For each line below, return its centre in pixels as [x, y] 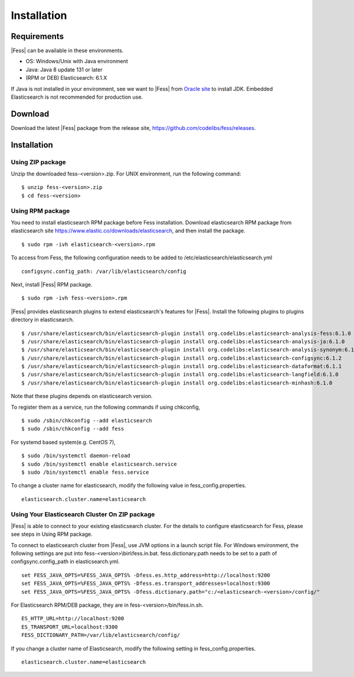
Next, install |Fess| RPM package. [52, 284]
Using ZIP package [38, 162]
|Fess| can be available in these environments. [67, 51]
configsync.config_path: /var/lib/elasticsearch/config [104, 271]
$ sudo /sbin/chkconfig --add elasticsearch [87, 421]
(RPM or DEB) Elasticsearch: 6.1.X [66, 78]
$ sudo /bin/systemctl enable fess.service [85, 472]
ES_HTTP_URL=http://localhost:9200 [73, 619]
